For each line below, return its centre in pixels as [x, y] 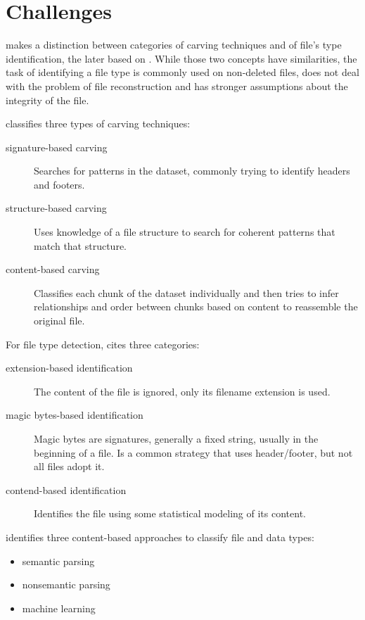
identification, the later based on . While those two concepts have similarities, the [181, 58]
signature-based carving [57, 147]
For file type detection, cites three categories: [103, 344]
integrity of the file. [47, 100]
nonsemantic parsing [66, 584]
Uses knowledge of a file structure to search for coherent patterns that [185, 232]
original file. [59, 321]
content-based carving [53, 269]
